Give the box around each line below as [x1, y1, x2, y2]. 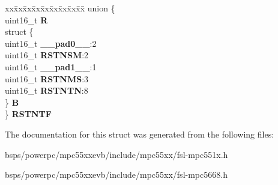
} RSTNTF [5, 108, 52, 120]
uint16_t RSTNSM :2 [5, 49, 89, 61]
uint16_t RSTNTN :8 [5, 84, 88, 97]
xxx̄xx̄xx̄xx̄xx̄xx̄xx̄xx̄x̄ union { [5, 2, 115, 14]
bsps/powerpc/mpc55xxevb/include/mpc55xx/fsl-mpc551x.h [5, 148, 228, 160]
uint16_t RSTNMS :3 [5, 72, 89, 85]
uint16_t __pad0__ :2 [5, 37, 97, 49]
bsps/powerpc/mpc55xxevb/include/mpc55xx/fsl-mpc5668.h [5, 168, 228, 181]
